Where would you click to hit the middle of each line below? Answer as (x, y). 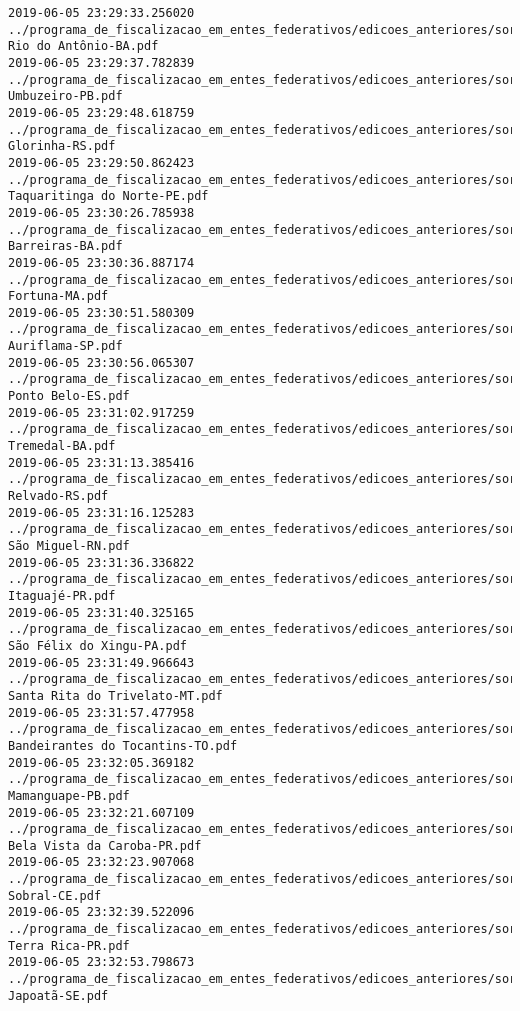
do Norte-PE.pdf (155, 196)
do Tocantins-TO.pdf (169, 745)
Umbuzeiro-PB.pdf (65, 96)
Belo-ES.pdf (90, 396)
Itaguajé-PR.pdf (62, 595)
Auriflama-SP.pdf (65, 346)
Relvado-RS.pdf (58, 496)
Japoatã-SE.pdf (58, 995)
